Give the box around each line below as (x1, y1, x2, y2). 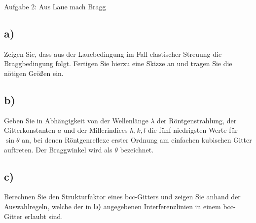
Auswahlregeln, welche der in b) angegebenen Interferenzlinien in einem (4, 201, 221, 211)
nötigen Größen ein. (4, 68, 64, 78)
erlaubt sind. (25, 211, 63, 221)
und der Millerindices (63, 125, 128, 135)
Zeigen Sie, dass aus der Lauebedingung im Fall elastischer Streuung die (4, 48, 222, 59)
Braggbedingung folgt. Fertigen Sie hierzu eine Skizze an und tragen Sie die (4, 58, 232, 69)
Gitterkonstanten (4, 125, 56, 135)
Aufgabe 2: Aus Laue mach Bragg (4, 1, 106, 11)
